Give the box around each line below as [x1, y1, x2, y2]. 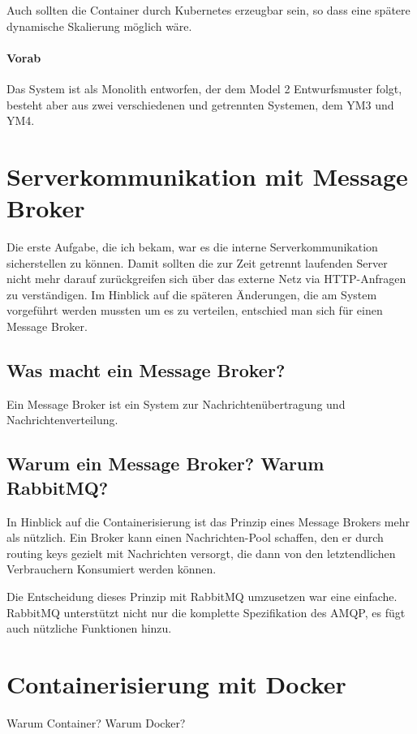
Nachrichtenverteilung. [6, 411, 118, 428]
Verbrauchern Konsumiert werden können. [6, 560, 217, 577]
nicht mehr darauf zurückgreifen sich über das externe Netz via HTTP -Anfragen [6, 270, 406, 287]
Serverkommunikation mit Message [6, 159, 408, 192]
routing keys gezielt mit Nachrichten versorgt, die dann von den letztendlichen [6, 544, 396, 561]
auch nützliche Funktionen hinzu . [6, 620, 172, 637]
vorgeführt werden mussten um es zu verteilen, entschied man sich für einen [6, 302, 383, 319]
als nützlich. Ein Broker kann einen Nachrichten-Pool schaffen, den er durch [6, 529, 384, 546]
